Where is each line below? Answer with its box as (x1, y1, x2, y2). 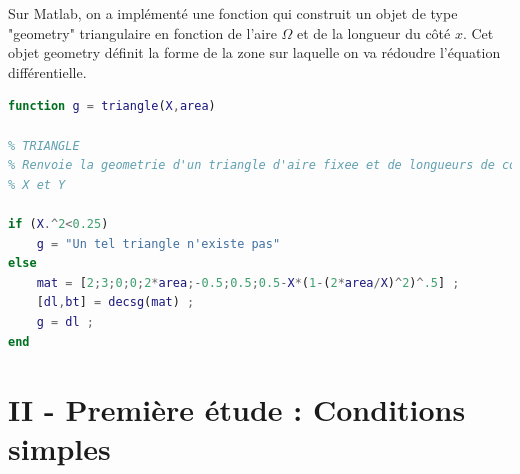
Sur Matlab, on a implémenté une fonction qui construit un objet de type (8, 3, 458, 23)
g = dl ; (36, 314, 94, 329)
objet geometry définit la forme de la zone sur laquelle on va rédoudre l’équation (8, 42, 501, 63)
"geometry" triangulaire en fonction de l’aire (8, 22, 277, 43)
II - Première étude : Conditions (8, 389, 466, 430)
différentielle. (8, 61, 87, 82)
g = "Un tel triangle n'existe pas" (36, 236, 281, 251)
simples (8, 428, 111, 469)
